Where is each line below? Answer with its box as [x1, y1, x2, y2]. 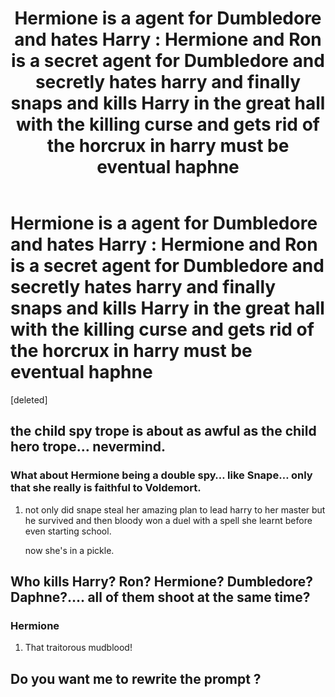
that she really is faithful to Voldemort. [10, 481, 202, 495]
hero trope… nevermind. [10, 438, 167, 456]
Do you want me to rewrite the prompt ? [10, 670, 262, 687]
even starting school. [24, 525, 112, 537]
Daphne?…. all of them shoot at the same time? [10, 589, 311, 606]
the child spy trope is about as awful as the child [10, 423, 317, 440]
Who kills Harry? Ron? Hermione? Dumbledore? [10, 573, 313, 591]
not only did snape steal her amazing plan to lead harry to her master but [24, 503, 326, 516]
